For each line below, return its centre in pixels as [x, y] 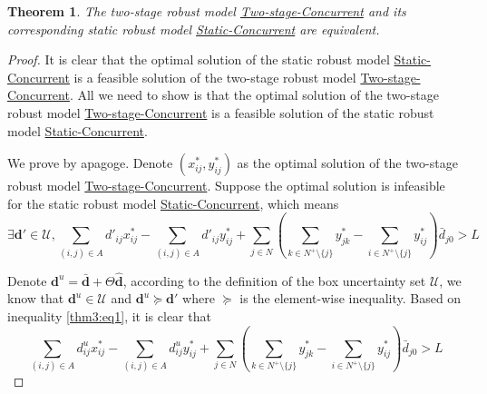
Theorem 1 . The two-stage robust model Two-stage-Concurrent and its [207, 11]
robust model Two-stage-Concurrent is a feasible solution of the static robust [221, 112]
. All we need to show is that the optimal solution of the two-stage [254, 95]
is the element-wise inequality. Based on [351, 298]
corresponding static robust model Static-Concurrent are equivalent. [194, 29]
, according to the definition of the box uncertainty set [274, 280]
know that [36, 298]
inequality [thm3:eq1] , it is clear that [109, 316]
